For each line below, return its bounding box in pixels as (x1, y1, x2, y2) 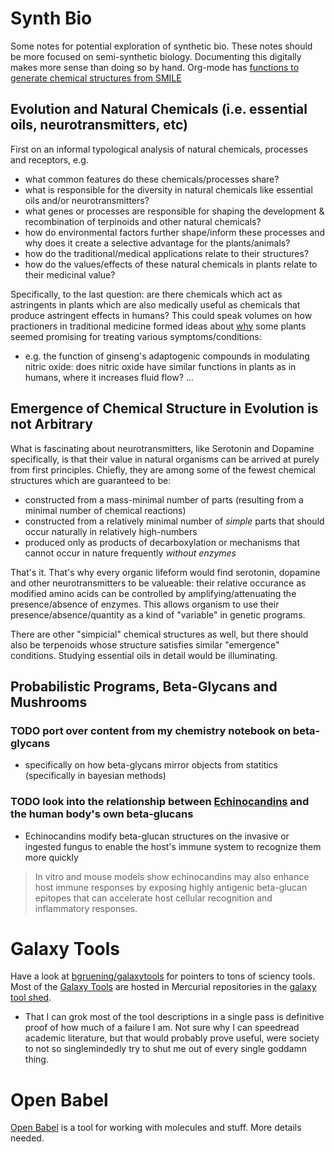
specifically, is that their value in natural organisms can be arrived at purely (10, 453, 320, 465)
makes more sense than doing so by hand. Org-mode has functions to (10, 61, 300, 73)
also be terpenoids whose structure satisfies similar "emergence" (10, 638, 280, 651)
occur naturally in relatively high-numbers (24, 525, 198, 537)
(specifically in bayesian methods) (24, 770, 167, 782)
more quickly (24, 851, 79, 863)
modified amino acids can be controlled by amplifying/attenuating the (10, 587, 297, 599)
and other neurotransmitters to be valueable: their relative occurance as (10, 577, 307, 589)
